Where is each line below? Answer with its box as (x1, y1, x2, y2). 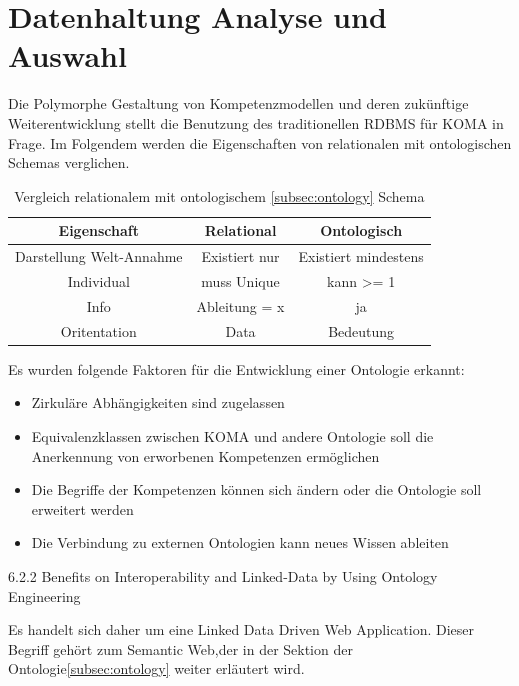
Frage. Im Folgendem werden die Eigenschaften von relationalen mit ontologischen (8, 132, 512, 153)
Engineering (8, 585, 81, 606)
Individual (67, 270, 130, 291)
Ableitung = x (196, 295, 285, 316)
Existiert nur (201, 246, 280, 267)
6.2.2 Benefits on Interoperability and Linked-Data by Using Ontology (8, 565, 438, 586)
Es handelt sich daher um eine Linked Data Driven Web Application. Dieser (8, 619, 475, 640)
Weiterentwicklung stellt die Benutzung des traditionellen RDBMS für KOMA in (8, 112, 504, 133)
